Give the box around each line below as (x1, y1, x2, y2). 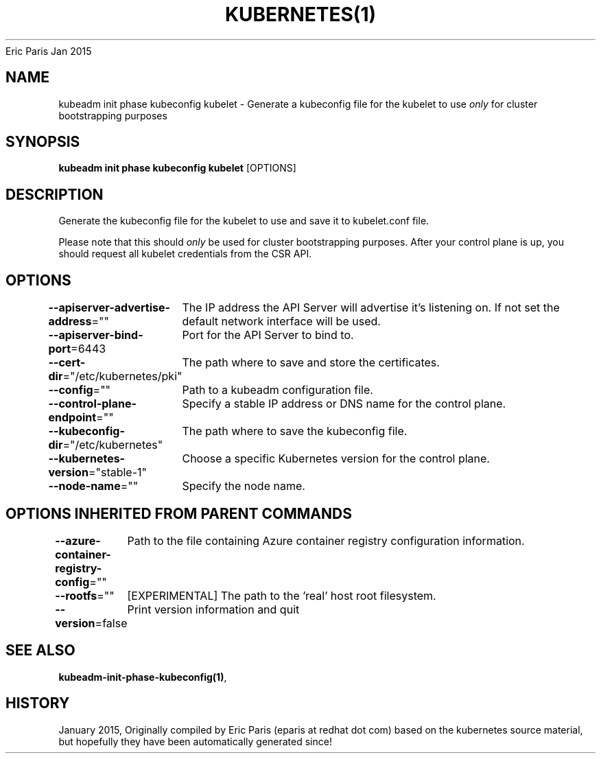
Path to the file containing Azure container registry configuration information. (127, 533, 525, 548)
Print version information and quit (127, 602, 300, 616)
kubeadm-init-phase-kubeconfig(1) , (58, 670, 227, 683)
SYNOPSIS (5, 133, 80, 151)
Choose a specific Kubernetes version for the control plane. (182, 452, 490, 466)
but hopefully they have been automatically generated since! (58, 735, 332, 747)
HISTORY (5, 694, 70, 712)
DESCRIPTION (5, 185, 104, 203)
